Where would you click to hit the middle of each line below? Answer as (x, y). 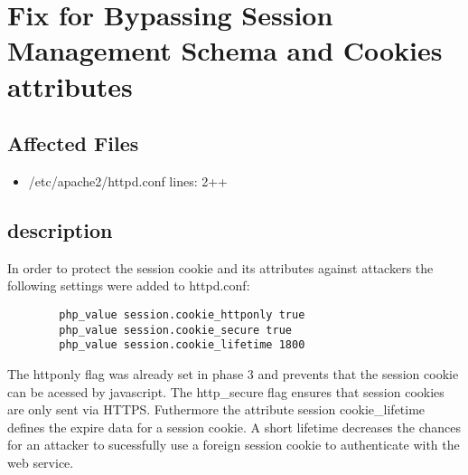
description (60, 229)
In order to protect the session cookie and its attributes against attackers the (220, 267)
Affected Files (73, 143)
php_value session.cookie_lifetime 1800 (182, 345)
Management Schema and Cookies (225, 50)
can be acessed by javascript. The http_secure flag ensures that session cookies (226, 391)
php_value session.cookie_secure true (175, 330)
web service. (41, 462)
